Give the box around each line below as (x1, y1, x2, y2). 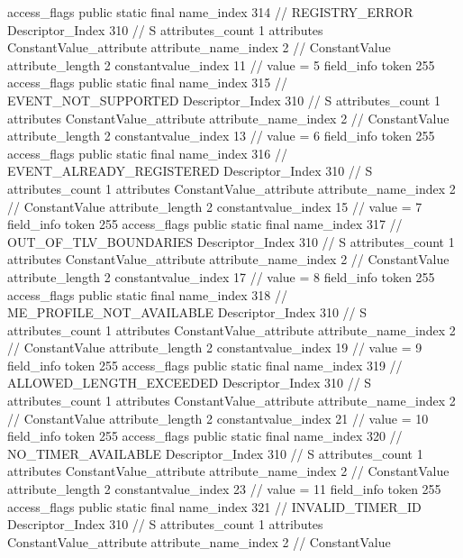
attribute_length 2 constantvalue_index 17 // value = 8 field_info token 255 (7, 267, 435, 286)
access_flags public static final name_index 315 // (7, 73, 288, 92)
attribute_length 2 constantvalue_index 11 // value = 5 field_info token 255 (7, 55, 435, 74)
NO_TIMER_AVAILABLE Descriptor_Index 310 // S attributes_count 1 (7, 444, 423, 462)
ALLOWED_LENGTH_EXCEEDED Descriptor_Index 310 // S (7, 373, 372, 392)
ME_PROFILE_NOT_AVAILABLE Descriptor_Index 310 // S (7, 303, 367, 322)
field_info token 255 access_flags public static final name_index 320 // (7, 426, 403, 445)
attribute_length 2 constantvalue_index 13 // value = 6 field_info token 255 (7, 126, 435, 145)
